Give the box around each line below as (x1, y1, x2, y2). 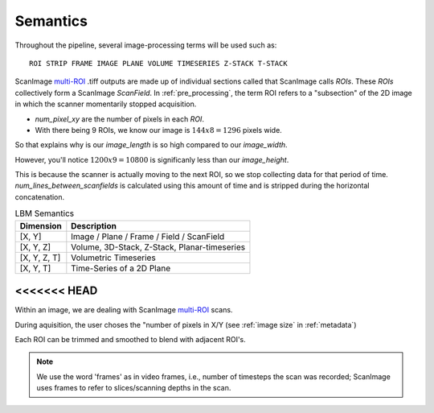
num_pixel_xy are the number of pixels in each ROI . (35, 114, 205, 124)
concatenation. (14, 192, 65, 201)
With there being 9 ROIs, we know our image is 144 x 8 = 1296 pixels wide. (35, 125, 283, 134)
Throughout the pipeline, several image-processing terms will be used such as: (14, 40, 277, 50)
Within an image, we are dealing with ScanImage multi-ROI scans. (14, 305, 233, 315)
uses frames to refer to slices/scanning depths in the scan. (36, 383, 231, 393)
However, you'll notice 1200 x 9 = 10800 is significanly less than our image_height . (14, 155, 289, 164)
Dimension (19, 220, 62, 231)
